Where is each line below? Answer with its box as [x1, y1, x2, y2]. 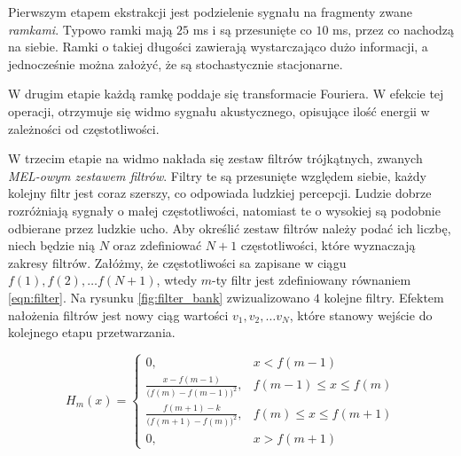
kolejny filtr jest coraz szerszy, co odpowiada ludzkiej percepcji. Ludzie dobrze [8, 184, 432, 202]
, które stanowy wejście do [289, 305, 433, 324]
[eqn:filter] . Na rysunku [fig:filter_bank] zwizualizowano [8, 287, 310, 306]
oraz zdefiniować [113, 236, 202, 255]
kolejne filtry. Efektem [324, 287, 444, 306]
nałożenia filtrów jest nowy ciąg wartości [8, 305, 229, 324]
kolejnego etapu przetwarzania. [8, 323, 176, 342]
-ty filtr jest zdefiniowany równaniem [212, 271, 411, 289]
